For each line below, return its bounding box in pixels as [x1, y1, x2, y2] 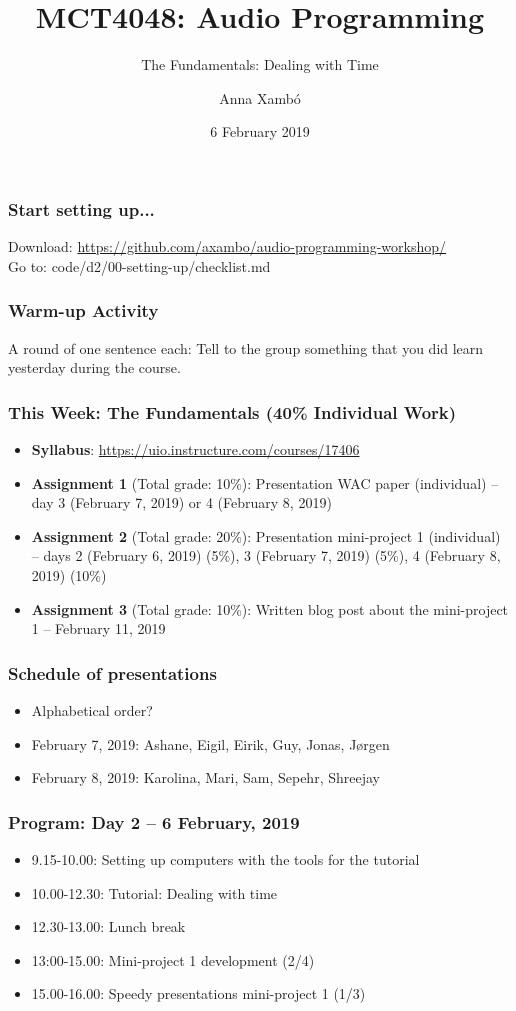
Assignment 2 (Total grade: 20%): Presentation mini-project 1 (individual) [31, 525, 501, 546]
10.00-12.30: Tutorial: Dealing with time [31, 882, 278, 903]
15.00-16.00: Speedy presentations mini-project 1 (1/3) [31, 983, 366, 1004]
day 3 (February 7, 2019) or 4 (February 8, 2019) [31, 492, 332, 513]
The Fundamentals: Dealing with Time [141, 54, 379, 75]
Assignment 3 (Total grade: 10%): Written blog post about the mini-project [31, 598, 509, 619]
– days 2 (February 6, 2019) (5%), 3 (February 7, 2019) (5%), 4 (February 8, [31, 545, 501, 566]
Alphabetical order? [31, 699, 153, 720]
